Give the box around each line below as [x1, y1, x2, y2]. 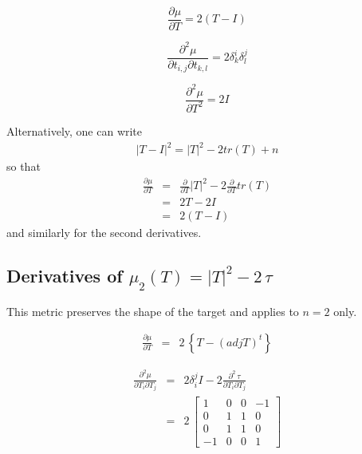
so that [6, 158, 41, 175]
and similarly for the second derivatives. [6, 224, 202, 241]
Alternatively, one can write [6, 122, 143, 139]
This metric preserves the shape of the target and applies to [6, 303, 299, 320]
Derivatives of [6, 263, 123, 288]
